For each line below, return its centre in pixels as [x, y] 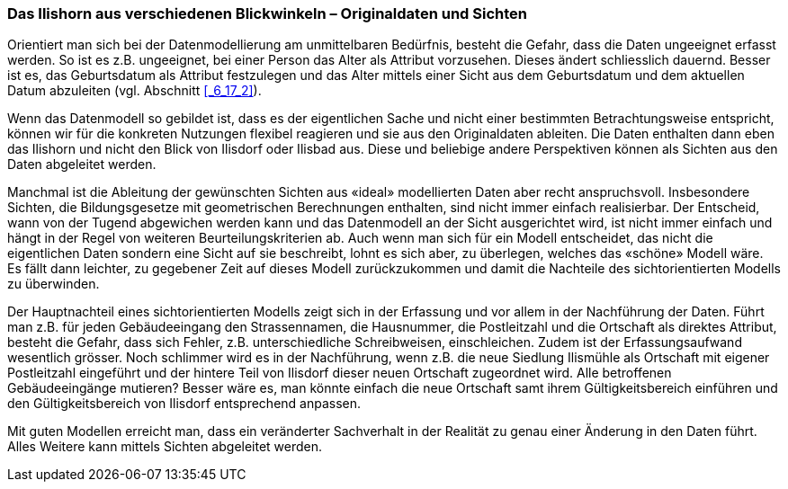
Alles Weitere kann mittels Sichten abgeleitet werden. [165, 447]
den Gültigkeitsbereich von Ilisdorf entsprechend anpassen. [184, 404]
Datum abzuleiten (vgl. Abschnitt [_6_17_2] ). [134, 91]
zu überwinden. [54, 284]
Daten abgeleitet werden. [82, 164]
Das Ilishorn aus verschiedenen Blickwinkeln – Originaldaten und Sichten [267, 13]
